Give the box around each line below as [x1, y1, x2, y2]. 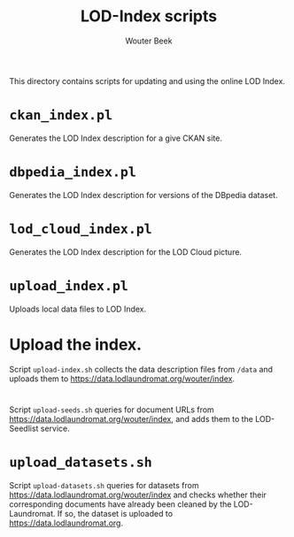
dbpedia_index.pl [9, 164, 137, 180]
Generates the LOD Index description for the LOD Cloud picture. [9, 246, 242, 257]
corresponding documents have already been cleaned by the [9, 498, 232, 510]
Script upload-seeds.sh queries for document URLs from [9, 404, 214, 415]
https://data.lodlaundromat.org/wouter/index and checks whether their [9, 489, 267, 500]
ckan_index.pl [9, 107, 113, 124]
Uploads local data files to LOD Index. [9, 303, 147, 314]
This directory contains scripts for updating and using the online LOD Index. [9, 75, 286, 86]
